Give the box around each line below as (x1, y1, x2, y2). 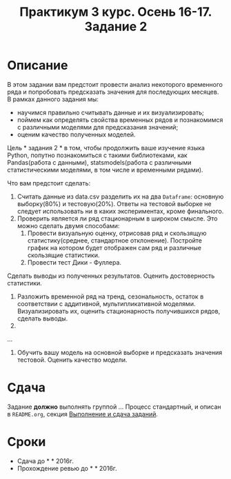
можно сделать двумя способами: (17, 221, 120, 230)
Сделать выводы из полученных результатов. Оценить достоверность (7, 272, 215, 280)
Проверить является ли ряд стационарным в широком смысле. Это (17, 214, 218, 223)
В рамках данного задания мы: (7, 94, 99, 103)
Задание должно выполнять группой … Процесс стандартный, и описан (7, 402, 222, 411)
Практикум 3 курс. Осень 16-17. (19, 4, 212, 20)
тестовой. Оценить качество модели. (17, 356, 128, 364)
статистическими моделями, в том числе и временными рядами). (7, 165, 203, 174)
